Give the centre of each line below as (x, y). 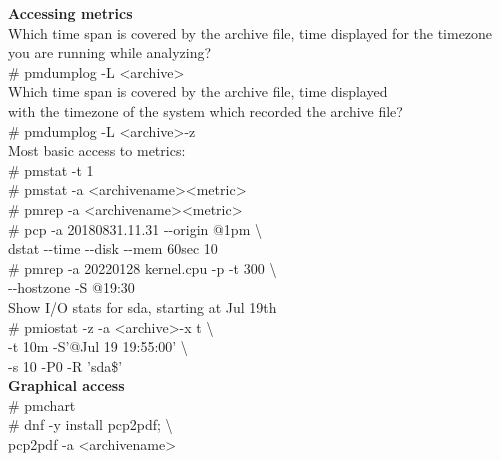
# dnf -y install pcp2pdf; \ (90, 424)
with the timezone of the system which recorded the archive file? (205, 110)
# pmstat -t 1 (51, 169)
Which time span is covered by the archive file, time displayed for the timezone (250, 32)
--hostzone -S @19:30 (71, 287)
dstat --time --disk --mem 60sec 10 (113, 248)
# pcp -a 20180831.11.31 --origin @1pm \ (135, 228)
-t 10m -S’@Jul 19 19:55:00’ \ (98, 346)
